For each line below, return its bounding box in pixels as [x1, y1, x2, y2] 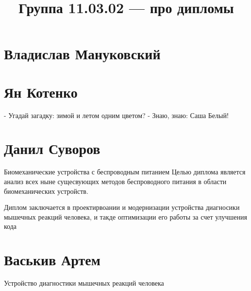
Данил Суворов [4, 138, 100, 158]
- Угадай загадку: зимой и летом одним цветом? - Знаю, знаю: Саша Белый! [4, 110, 229, 120]
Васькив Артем [4, 250, 100, 270]
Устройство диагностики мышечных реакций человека [4, 278, 164, 288]
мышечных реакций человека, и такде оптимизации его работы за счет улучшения [4, 211, 248, 222]
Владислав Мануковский [4, 44, 161, 64]
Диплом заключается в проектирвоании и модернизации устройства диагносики [4, 202, 240, 212]
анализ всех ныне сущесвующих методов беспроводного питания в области [4, 176, 227, 186]
